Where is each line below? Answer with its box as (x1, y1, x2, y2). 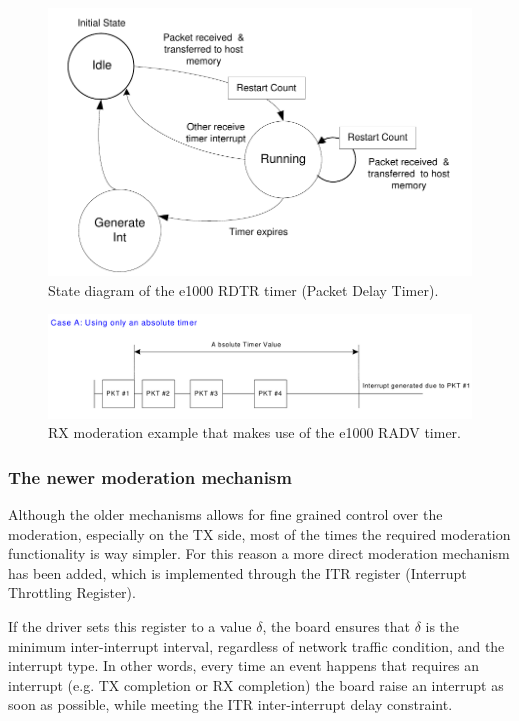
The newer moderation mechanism (8, 464, 292, 489)
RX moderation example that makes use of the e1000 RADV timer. (48, 422, 461, 443)
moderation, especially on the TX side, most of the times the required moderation (8, 523, 511, 544)
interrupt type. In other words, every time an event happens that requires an (8, 655, 480, 676)
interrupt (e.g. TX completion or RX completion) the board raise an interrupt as (8, 674, 504, 695)
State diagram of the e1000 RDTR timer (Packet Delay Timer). (48, 279, 439, 300)
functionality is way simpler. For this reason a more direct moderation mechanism (8, 543, 510, 564)
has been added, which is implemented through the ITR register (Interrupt (8, 562, 467, 583)
